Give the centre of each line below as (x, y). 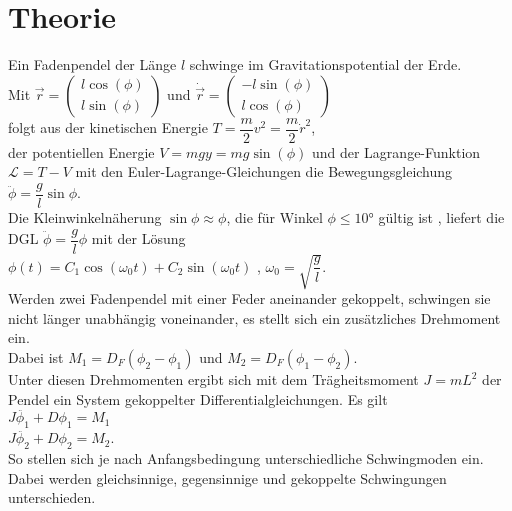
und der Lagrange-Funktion (396, 151)
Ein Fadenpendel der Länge (92, 64)
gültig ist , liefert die (441, 217)
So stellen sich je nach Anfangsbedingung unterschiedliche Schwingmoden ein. (246, 458)
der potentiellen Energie (81, 151)
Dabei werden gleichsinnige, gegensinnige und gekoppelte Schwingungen (227, 477)
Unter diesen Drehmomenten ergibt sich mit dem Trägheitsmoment (213, 379)
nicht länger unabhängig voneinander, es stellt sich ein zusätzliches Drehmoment (254, 317)
